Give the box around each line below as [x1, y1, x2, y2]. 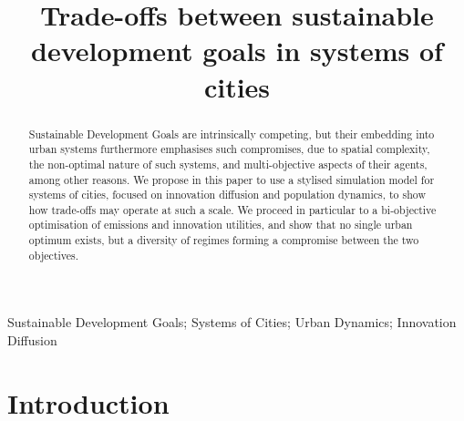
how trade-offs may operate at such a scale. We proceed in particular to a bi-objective [28, 201, 437, 217]
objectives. [28, 247, 79, 262]
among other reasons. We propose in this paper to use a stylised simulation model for [28, 171, 435, 187]
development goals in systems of [31, 32, 443, 69]
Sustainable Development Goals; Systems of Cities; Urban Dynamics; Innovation [7, 313, 457, 332]
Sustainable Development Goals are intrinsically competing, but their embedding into [28, 126, 435, 141]
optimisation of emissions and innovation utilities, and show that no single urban [28, 217, 413, 232]
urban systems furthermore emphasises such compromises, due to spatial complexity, [28, 141, 430, 157]
